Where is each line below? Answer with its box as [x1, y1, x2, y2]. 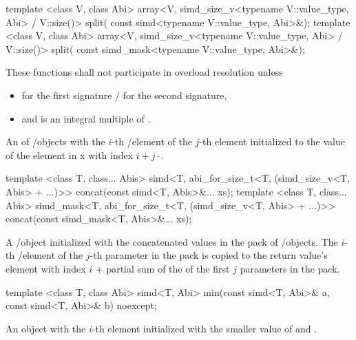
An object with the [6, 321, 86, 335]
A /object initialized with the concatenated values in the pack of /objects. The [6, 234, 338, 248]
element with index [6, 261, 86, 275]
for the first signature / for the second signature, [21, 87, 227, 102]
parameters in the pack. [240, 261, 340, 275]
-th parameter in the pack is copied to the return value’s [90, 248, 328, 262]
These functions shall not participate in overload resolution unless [6, 65, 283, 79]
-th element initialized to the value [199, 134, 345, 149]
